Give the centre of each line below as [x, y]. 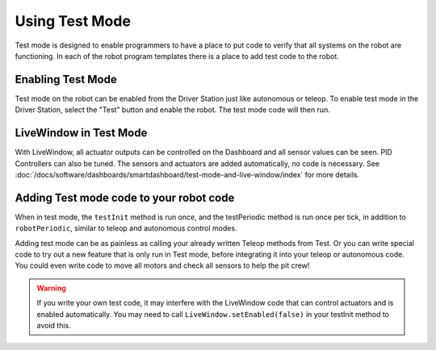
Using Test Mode [73, 21]
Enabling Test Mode [66, 79]
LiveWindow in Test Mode [81, 133]
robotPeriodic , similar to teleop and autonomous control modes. [126, 228]
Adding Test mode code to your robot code [125, 198]
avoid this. [54, 325]
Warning [51, 288]
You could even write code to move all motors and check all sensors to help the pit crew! [162, 265]
